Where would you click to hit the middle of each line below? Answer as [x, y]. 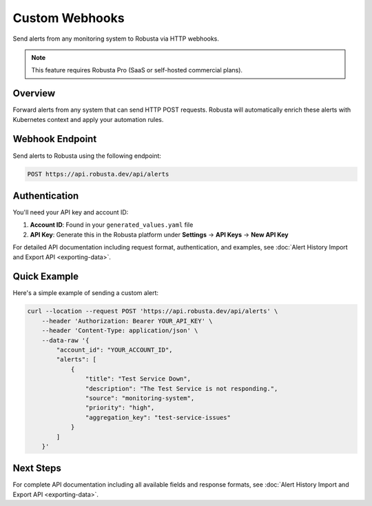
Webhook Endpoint [55, 139]
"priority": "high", [120, 408]
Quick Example [46, 277]
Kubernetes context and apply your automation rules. [88, 119]
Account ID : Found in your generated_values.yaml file [112, 225]
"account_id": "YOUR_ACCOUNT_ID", [114, 350]
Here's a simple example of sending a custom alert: [85, 293]
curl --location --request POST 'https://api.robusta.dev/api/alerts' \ [153, 311]
